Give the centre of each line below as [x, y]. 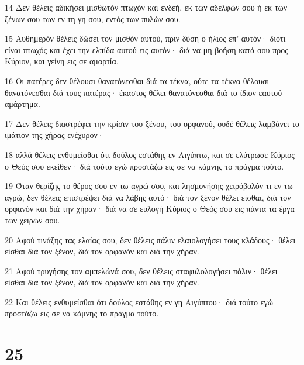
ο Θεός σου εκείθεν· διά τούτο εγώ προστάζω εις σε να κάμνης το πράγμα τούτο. [144, 166]
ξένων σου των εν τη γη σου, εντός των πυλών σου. [93, 18]
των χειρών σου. [32, 220]
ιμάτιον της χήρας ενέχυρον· [54, 135]
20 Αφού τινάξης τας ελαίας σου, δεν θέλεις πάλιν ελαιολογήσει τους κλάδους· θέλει [150, 240]
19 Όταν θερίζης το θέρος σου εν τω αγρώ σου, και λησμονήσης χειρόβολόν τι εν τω [149, 186]
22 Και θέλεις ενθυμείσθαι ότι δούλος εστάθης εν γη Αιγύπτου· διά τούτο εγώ [139, 302]
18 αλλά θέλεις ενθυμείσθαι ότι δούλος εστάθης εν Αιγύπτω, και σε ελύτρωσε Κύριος [150, 154]
